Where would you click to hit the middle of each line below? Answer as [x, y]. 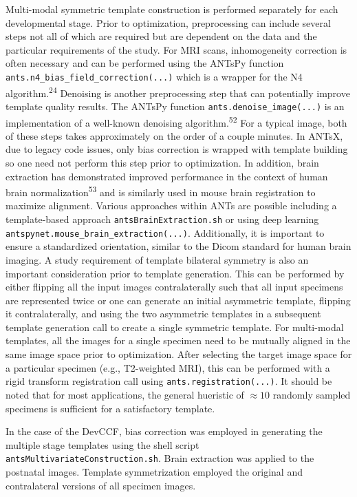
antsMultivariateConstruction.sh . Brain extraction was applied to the [160, 458]
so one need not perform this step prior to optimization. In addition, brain [162, 162]
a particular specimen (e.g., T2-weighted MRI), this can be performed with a [168, 367]
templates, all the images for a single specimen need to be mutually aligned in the [178, 340]
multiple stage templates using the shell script [102, 444]
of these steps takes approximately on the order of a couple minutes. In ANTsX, [174, 135]
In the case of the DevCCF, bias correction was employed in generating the [164, 431]
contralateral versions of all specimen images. [101, 485]
